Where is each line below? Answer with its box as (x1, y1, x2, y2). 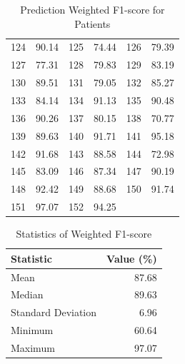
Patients (74, 16, 111, 31)
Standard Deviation (11, 305, 97, 320)
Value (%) (106, 251, 157, 266)
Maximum (11, 340, 55, 355)
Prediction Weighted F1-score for (20, 2, 165, 16)
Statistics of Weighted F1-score (16, 226, 152, 241)
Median (11, 287, 44, 302)
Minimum (11, 323, 54, 338)
